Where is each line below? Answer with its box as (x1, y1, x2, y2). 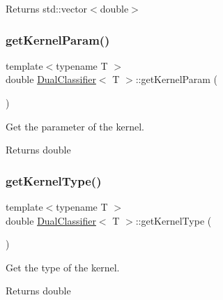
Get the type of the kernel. (6, 260, 120, 274)
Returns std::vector (6, 1, 88, 15)
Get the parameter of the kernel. (6, 119, 144, 133)
